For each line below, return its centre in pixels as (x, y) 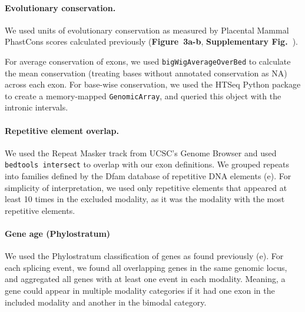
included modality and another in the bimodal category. (106, 302)
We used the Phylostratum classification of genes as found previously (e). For (144, 256)
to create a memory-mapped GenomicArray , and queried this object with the (143, 95)
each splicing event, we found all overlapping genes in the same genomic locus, (146, 267)
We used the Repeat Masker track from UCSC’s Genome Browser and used (141, 152)
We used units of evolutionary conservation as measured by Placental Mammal (147, 30)
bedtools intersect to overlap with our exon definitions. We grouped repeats (147, 164)
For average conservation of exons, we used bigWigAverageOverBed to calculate (148, 61)
